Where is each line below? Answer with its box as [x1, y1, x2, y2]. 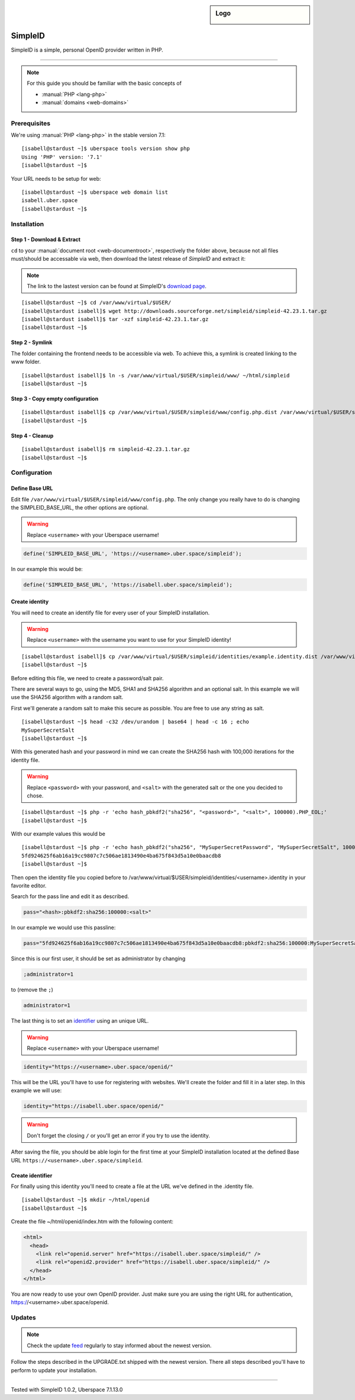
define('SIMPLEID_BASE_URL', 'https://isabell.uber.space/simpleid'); [23, 581, 233, 588]
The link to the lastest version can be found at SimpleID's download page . [27, 282, 207, 290]
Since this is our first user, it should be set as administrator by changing [11, 955, 186, 962]
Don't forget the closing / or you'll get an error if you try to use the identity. [27, 1132, 210, 1139]
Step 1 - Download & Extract [11, 236, 81, 243]
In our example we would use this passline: [11, 924, 116, 931]
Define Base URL [11, 485, 53, 492]
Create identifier [11, 1172, 53, 1179]
